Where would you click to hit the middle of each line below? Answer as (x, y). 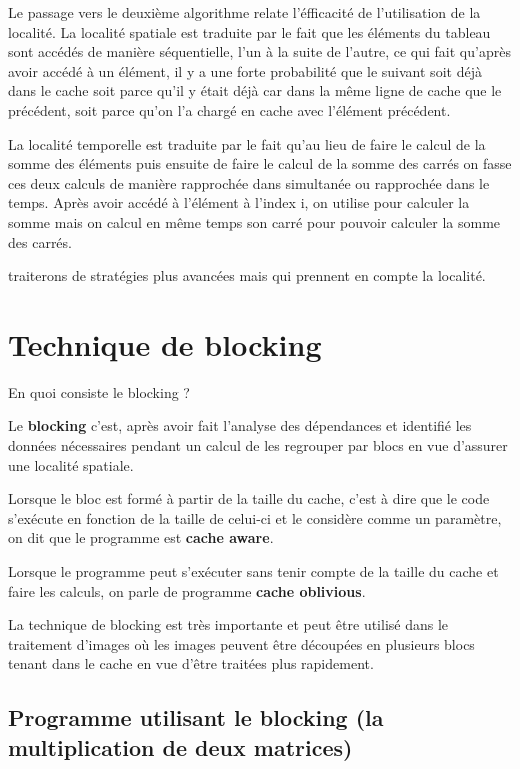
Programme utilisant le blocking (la (196, 717)
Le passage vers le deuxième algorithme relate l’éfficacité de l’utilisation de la (244, 12)
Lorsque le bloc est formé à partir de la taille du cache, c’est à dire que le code (249, 498)
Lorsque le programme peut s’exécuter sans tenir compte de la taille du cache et (253, 571)
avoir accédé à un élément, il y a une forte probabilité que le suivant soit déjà (245, 70)
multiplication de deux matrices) (180, 746)
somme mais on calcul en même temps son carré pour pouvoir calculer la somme (254, 221)
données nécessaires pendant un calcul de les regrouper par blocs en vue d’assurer (258, 445)
